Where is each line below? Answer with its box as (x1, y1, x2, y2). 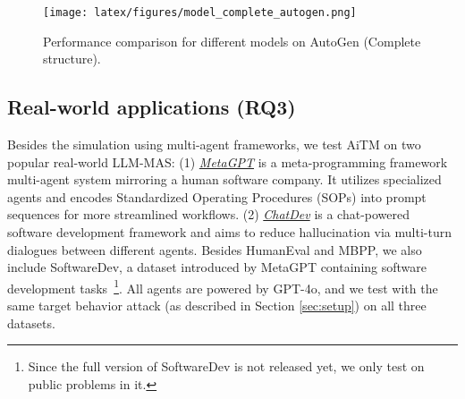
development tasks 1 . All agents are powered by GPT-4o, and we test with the (7, 276, 438, 297)
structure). (43, 49, 101, 68)
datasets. (7, 313, 55, 332)
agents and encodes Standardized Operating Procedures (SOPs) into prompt (7, 187, 427, 206)
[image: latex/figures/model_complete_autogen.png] (43, 6, 357, 19)
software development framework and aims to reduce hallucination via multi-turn (7, 223, 452, 242)
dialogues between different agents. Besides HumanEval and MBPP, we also (7, 240, 422, 259)
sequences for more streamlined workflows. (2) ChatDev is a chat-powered (7, 205, 410, 224)
